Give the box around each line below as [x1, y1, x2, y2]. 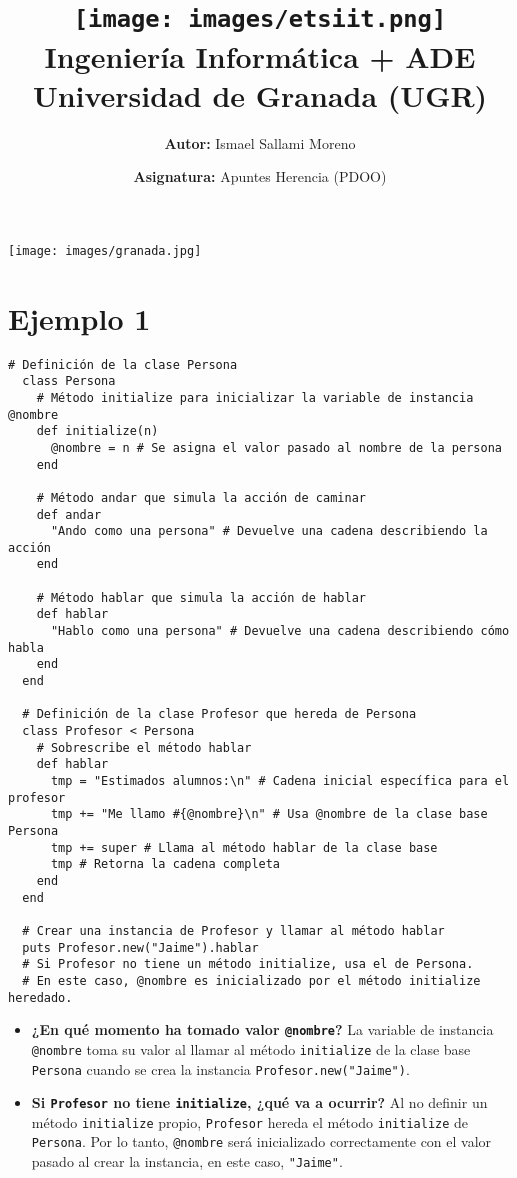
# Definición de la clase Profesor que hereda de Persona [22, 707, 417, 722]
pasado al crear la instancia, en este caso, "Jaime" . [31, 1151, 343, 1172]
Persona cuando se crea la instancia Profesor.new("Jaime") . [31, 1058, 410, 1079]
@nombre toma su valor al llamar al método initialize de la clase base [31, 1038, 471, 1059]
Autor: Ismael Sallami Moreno [164, 132, 356, 153]
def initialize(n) [36, 424, 159, 439]
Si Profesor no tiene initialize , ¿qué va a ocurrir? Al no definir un [31, 1092, 488, 1113]
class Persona [22, 374, 116, 389]
